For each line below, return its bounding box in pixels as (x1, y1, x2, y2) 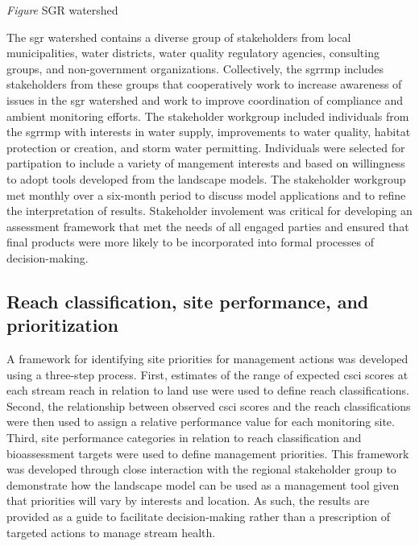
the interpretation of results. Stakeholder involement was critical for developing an (6, 202, 413, 219)
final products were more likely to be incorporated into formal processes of (6, 234, 374, 250)
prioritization (6, 312, 118, 337)
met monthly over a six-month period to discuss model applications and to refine (6, 186, 406, 203)
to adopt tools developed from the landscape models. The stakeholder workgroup (6, 170, 406, 187)
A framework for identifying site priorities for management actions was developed (6, 350, 409, 367)
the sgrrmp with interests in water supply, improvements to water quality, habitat (6, 123, 411, 140)
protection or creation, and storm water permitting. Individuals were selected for (6, 139, 405, 155)
